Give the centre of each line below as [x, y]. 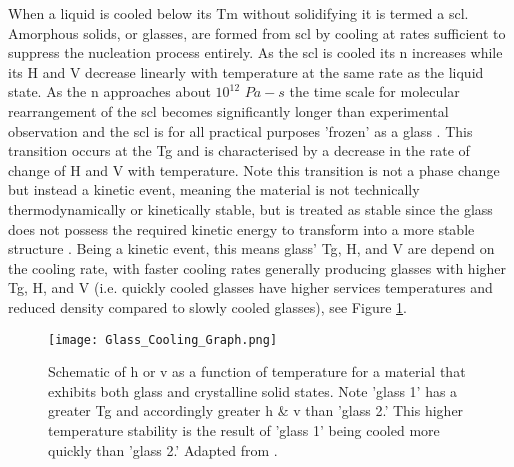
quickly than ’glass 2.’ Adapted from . [163, 449]
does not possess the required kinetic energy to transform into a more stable [241, 228]
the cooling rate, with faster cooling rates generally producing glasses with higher [257, 267]
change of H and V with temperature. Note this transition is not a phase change [254, 169]
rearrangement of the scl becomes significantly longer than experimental [228, 110]
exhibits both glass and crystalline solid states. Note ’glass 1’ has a [253, 390]
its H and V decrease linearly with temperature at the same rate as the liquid [246, 71]
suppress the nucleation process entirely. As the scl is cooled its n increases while [255, 52]
